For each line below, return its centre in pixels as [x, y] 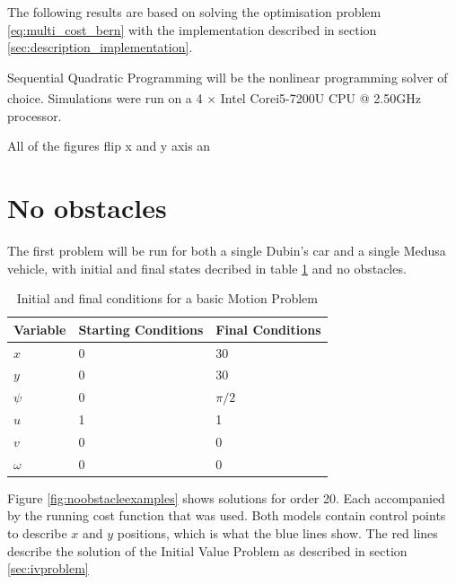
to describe [37, 533]
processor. [35, 115]
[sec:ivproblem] [48, 568]
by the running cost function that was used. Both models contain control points [227, 515]
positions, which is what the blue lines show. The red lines [277, 533]
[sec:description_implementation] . [100, 47]
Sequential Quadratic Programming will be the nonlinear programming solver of [228, 77]
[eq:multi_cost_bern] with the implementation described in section [192, 29]
